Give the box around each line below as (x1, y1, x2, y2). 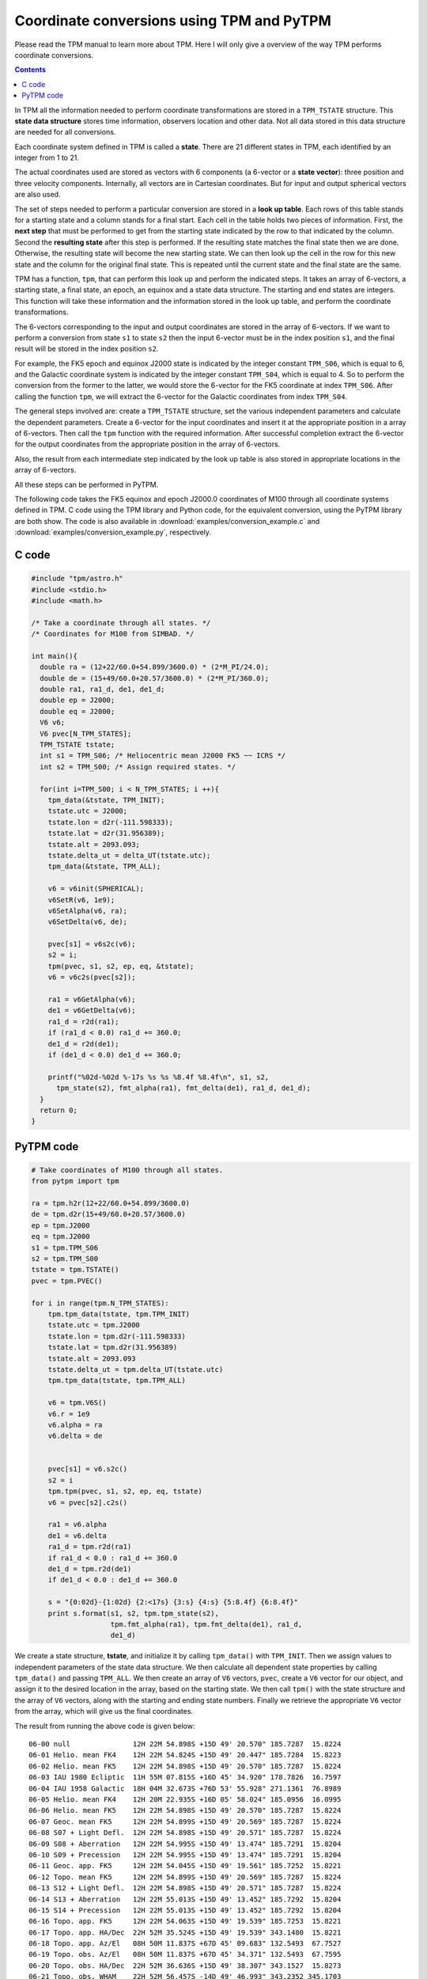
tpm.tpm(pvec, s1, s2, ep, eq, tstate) (47, 1487, 203, 1496)
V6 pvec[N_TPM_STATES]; (40, 729, 132, 738)
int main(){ (31, 651, 78, 660)
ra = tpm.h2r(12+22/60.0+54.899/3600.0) (31, 1199, 190, 1208)
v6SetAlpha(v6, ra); (47, 906, 128, 915)
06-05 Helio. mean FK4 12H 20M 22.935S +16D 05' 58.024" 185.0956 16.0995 (28, 1795, 342, 1804)
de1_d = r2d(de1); (47, 1039, 119, 1048)
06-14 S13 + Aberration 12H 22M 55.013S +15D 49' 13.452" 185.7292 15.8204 (28, 1894, 342, 1904)
